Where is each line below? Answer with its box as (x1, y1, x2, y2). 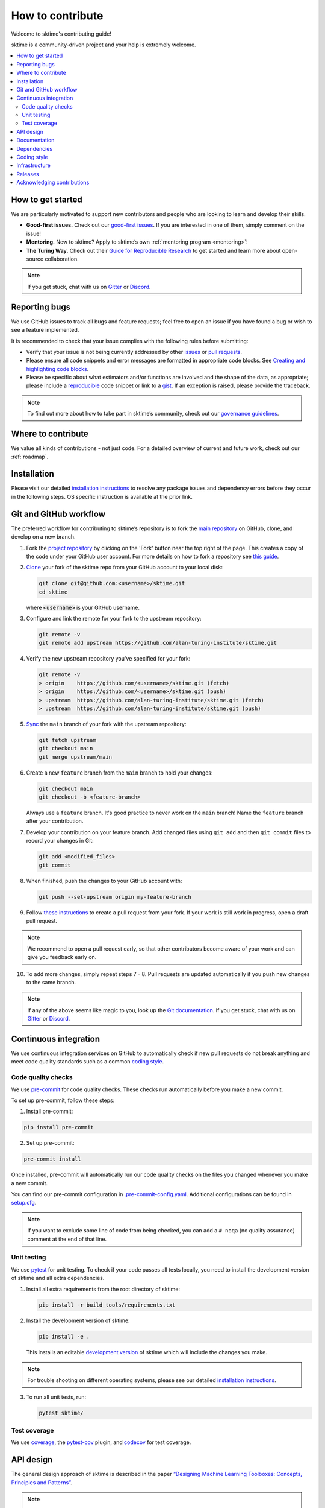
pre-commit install (23, 1156, 81, 1162)
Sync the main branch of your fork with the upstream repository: (26, 720, 187, 727)
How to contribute (11, 9, 104, 22)
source (26, 255, 44, 262)
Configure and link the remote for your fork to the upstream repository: (26, 615, 202, 623)
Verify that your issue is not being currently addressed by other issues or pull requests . (26, 348, 243, 355)
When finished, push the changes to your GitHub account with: (26, 877, 182, 884)
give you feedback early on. (27, 954, 97, 961)
